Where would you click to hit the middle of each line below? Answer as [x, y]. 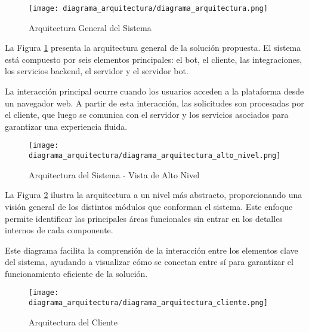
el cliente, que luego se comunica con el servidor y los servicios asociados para [147, 115]
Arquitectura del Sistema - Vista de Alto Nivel [114, 174]
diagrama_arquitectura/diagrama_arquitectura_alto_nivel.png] [155, 156]
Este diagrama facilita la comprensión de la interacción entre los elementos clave [152, 250]
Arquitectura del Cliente [73, 322]
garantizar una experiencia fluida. [66, 126]
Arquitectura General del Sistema [90, 27]
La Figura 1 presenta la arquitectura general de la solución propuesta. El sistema [153, 48]
